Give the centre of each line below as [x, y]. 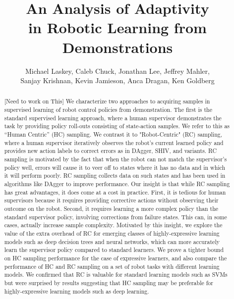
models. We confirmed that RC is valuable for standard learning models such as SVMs [116, 274]
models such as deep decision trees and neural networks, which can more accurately [112, 241]
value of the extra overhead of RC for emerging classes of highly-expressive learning [112, 233]
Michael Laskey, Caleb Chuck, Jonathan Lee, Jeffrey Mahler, [117, 71]
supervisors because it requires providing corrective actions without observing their [111, 200]
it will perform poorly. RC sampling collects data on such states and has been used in [115, 175]
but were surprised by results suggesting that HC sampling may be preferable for [109, 282]
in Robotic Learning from [117, 27]
